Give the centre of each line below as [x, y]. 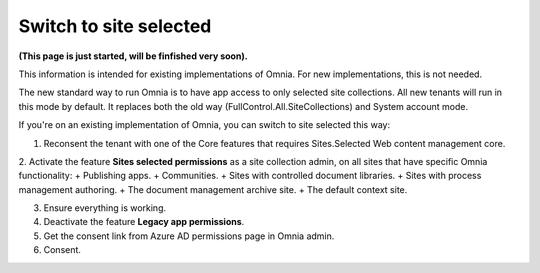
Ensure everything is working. [105, 208]
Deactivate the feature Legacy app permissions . [144, 222]
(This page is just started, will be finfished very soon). [133, 56]
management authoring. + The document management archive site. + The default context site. [213, 189]
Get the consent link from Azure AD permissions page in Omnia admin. [189, 236]
